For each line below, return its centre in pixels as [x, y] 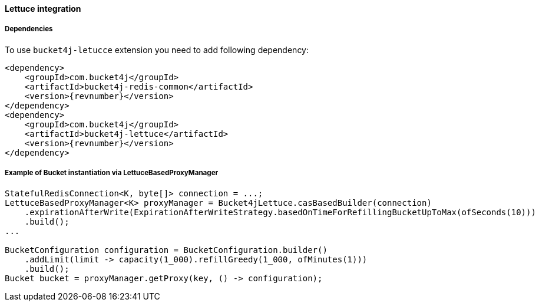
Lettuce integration [43, 9]
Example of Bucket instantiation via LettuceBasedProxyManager [112, 173]
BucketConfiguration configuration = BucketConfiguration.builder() [166, 250]
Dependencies [29, 29]
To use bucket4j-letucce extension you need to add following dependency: [157, 50]
